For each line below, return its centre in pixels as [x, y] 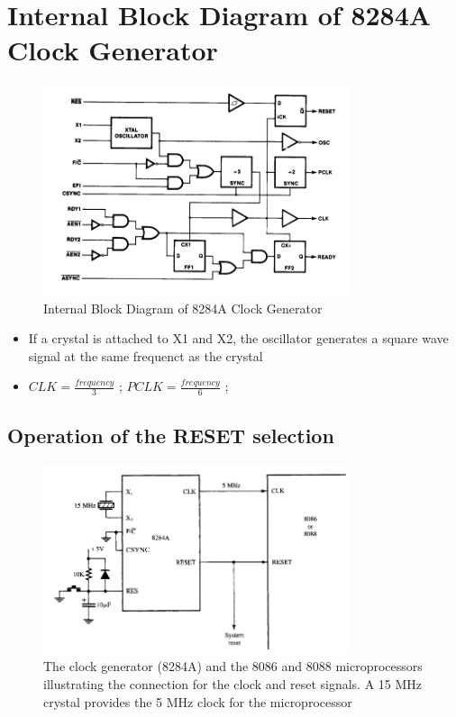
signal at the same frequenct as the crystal [146, 355]
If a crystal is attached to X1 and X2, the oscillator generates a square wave [238, 338]
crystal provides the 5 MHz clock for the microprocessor [198, 701]
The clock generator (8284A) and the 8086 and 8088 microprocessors [233, 666]
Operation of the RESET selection [171, 435]
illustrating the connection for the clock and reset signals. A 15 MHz [233, 683]
